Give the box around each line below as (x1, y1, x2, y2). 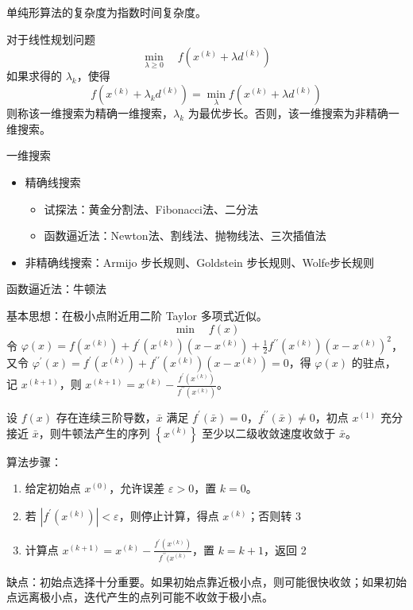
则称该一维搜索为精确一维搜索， (6, 105, 173, 122)
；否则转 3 (247, 507, 302, 523)
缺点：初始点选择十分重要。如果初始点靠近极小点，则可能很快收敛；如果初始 (6, 573, 407, 589)
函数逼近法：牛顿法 (6, 280, 106, 297)
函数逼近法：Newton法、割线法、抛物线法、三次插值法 (44, 227, 326, 244)
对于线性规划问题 (6, 30, 95, 47)
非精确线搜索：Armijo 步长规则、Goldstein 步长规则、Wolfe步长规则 (25, 253, 375, 270)
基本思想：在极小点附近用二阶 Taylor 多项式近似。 (6, 307, 268, 323)
